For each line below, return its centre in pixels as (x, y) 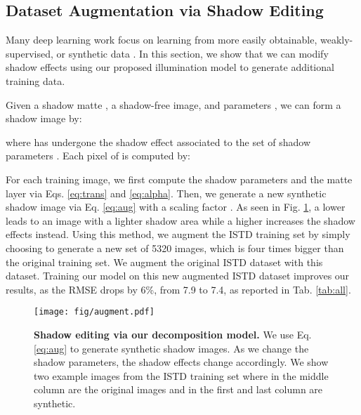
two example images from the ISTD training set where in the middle (181, 375)
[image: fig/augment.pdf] (94, 312)
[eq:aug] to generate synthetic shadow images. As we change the (171, 348)
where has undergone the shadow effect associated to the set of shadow (158, 141)
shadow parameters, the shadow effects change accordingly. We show (181, 362)
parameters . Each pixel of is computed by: (98, 156)
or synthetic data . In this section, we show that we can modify (192, 53)
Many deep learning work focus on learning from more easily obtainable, (162, 40)
